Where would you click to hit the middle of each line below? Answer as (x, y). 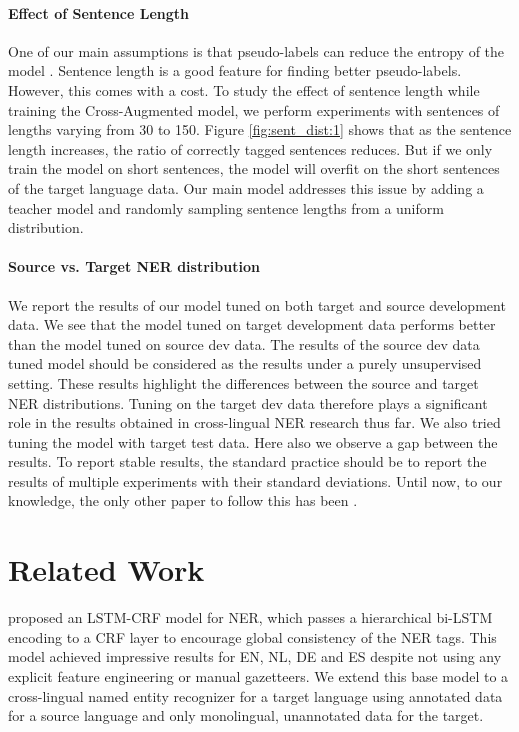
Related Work (106, 569)
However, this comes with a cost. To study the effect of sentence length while (244, 89)
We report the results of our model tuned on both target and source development (257, 304)
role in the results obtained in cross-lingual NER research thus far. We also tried (254, 422)
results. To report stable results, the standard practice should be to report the (247, 461)
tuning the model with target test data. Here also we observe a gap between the (253, 441)
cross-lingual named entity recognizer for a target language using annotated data (255, 695)
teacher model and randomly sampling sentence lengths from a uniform (226, 207)
